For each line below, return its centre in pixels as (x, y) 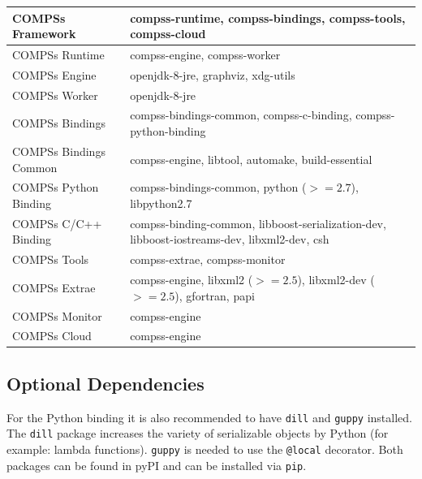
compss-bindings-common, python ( (218, 187)
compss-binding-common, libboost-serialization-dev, (258, 223)
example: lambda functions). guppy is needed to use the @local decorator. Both (205, 449)
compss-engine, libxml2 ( (192, 280)
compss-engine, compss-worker (205, 54)
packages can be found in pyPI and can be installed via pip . (157, 465)
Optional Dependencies (105, 383)
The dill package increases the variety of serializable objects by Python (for (198, 433)
